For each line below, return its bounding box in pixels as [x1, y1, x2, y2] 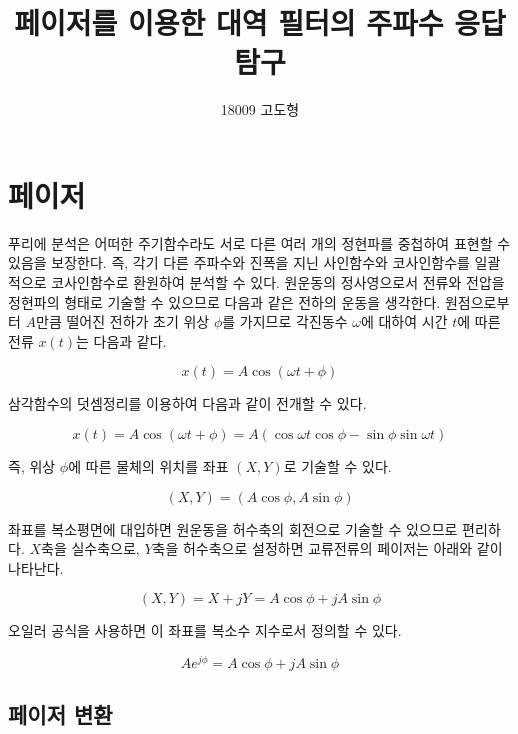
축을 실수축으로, [41, 538, 140, 559]
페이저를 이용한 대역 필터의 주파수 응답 [14, 2, 506, 43]
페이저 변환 [8, 699, 113, 730]
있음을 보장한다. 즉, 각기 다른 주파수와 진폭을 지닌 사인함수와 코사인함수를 [8, 252, 470, 273]
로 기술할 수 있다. [283, 456, 392, 476]
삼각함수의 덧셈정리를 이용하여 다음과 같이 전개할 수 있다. [8, 393, 367, 414]
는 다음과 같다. [75, 330, 167, 351]
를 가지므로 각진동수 [222, 311, 348, 332]
